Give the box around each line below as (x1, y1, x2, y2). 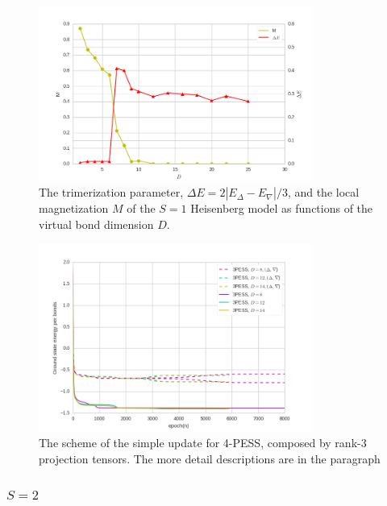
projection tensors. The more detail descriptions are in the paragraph (39, 450, 381, 467)
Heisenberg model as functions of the (190, 200, 373, 217)
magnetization (39, 200, 109, 217)
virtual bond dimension (39, 215, 154, 232)
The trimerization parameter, (39, 184, 184, 201)
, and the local (287, 184, 360, 201)
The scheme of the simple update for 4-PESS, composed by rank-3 (39, 434, 367, 451)
